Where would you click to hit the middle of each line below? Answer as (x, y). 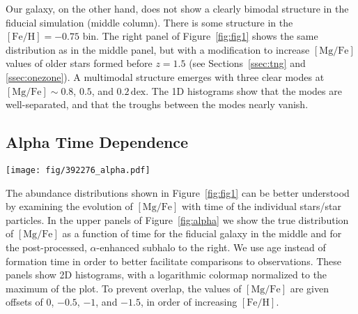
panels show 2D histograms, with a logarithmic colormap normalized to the (166, 275)
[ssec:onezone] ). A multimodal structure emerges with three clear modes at (165, 76)
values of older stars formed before (79, 63)
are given (309, 288)
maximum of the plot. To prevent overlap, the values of (124, 288)
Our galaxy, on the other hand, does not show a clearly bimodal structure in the (177, 8)
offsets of (24, 302)
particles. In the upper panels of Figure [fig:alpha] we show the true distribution (177, 219)
